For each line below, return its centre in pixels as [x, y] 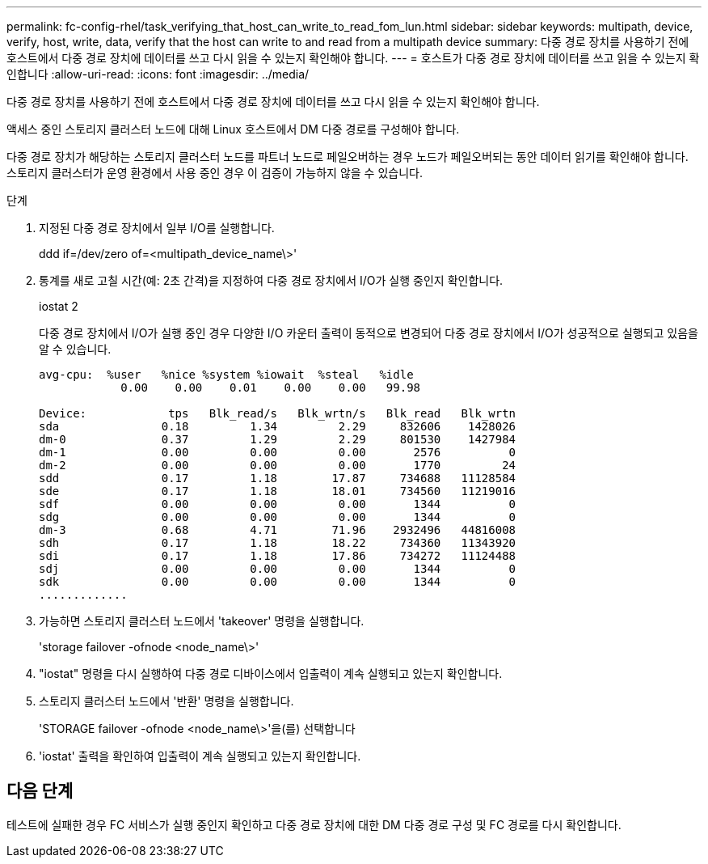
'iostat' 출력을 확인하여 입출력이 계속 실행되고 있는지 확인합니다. [200, 756]
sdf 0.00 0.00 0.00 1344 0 [278, 504]
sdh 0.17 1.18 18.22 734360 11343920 [278, 543]
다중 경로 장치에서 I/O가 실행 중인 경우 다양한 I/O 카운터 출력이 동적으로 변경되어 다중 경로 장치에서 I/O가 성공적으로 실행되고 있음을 [369, 333]
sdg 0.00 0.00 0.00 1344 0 [278, 517]
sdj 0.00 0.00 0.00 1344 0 [278, 569]
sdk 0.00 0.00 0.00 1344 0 [278, 582]
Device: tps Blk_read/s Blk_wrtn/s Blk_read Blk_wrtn [278, 413]
